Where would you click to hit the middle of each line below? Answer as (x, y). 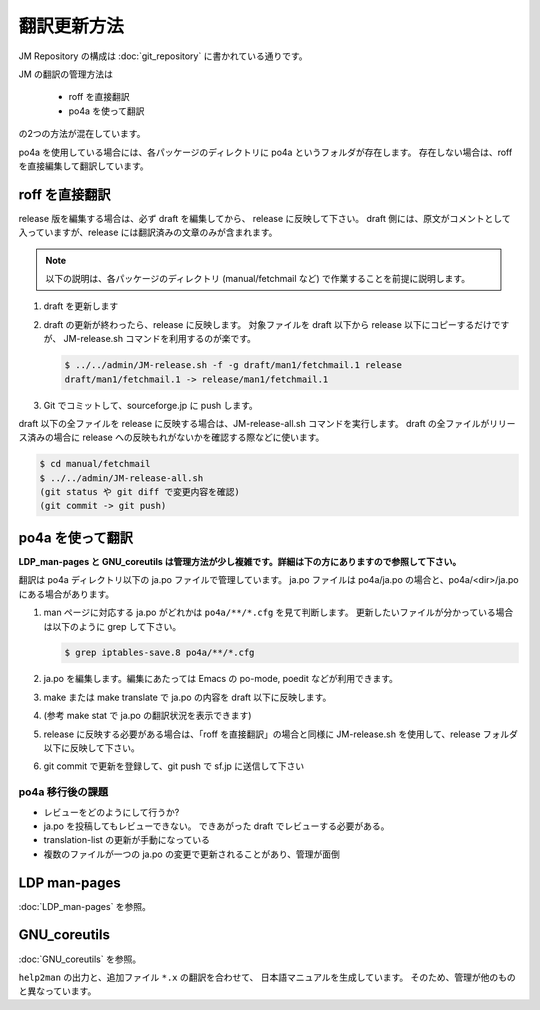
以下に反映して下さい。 (91, 748)
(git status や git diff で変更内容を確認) (139, 492)
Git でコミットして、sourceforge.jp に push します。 (151, 405)
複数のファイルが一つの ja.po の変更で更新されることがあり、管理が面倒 (191, 854)
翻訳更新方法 (71, 26)
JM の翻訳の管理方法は (66, 74)
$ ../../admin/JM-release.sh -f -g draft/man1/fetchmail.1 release (233, 365)
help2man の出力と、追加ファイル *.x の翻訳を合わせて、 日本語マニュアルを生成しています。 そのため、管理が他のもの (267, 977)
